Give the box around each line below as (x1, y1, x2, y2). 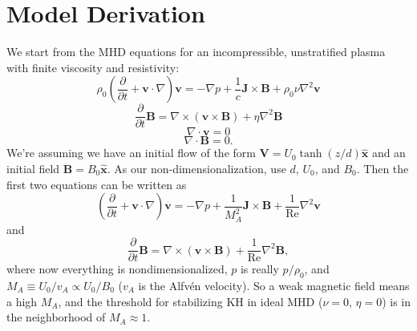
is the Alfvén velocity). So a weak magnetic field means (138, 277, 410, 293)
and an (371, 144, 406, 161)
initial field (6, 159, 60, 176)
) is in (382, 293, 411, 309)
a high (6, 293, 38, 309)
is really (240, 260, 279, 277)
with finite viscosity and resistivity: (6, 59, 180, 75)
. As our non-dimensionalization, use (107, 159, 286, 176)
